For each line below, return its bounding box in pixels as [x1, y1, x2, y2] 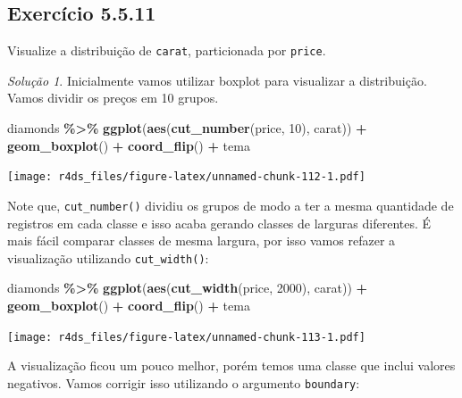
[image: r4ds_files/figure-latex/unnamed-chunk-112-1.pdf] [7, 170, 365, 184]
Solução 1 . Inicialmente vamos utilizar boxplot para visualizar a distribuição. [7, 70, 427, 89]
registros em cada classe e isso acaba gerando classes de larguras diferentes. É [7, 213, 432, 232]
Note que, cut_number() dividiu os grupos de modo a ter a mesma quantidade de [7, 195, 454, 214]
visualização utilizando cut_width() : [7, 248, 209, 267]
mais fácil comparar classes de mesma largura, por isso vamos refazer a [7, 231, 396, 250]
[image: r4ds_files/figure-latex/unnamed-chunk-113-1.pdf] [7, 330, 365, 344]
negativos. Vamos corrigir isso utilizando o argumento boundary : [7, 373, 360, 392]
